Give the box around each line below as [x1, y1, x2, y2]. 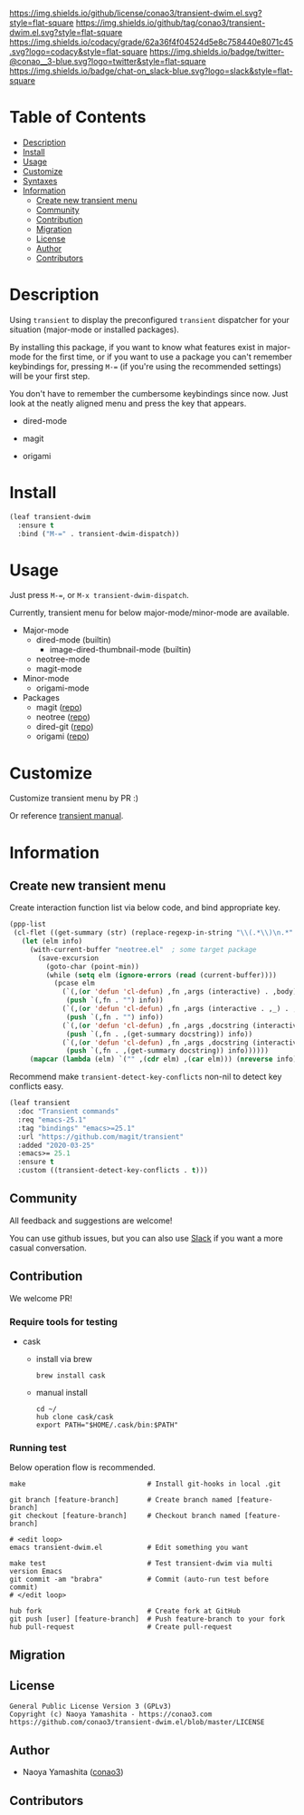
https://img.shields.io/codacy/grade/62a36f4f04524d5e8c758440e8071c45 [9, 36, 294, 47]
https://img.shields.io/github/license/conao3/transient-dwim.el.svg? [9, 8, 262, 18]
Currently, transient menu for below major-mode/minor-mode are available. [9, 607, 290, 618]
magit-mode [35, 663, 82, 674]
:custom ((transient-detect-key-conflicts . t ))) [17, 1166, 208, 1175]
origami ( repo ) [35, 731, 90, 742]
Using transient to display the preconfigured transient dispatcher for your [9, 314, 290, 325]
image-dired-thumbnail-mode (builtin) [49, 644, 192, 655]
